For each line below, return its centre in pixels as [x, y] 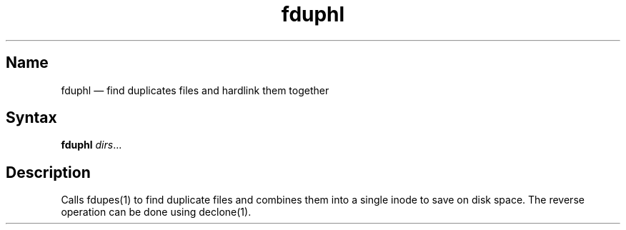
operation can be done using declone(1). [156, 212]
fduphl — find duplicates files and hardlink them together [195, 90]
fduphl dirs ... [91, 145]
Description [48, 172]
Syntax [31, 118]
